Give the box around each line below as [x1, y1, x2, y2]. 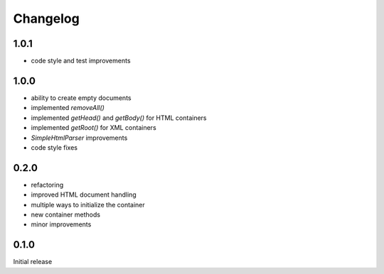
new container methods [31, 210, 101, 219]
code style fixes [31, 143, 78, 152]
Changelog [13, 11, 80, 26]
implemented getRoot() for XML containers [31, 124, 156, 132]
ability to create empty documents [31, 93, 132, 102]
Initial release [13, 258, 53, 266]
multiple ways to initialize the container [31, 200, 145, 209]
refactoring [31, 180, 64, 189]
